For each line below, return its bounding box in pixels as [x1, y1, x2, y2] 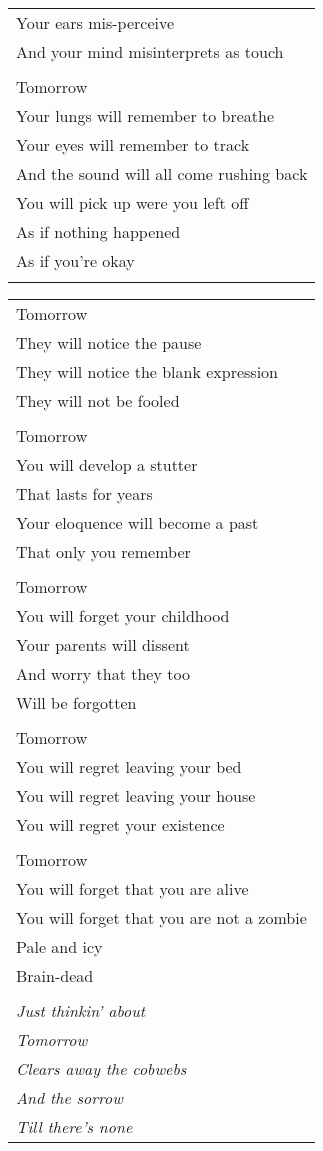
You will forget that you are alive [16, 877, 249, 900]
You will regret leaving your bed [16, 755, 242, 778]
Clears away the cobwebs [16, 1057, 187, 1080]
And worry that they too [16, 662, 190, 685]
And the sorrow [16, 1086, 123, 1109]
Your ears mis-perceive [16, 11, 175, 34]
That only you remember [16, 540, 191, 563]
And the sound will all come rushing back [16, 162, 308, 185]
